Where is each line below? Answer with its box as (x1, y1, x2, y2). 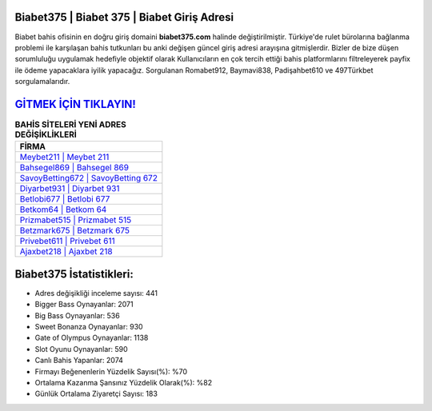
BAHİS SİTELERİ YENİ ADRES (14, 119, 127, 130)
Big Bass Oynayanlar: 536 (34, 310, 120, 320)
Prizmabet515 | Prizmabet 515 (19, 214, 132, 225)
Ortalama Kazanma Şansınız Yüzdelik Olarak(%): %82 (34, 378, 212, 387)
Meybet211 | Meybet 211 (19, 152, 110, 163)
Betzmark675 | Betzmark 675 (19, 225, 130, 236)
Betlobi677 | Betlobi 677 (19, 194, 110, 205)
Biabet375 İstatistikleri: (14, 267, 134, 281)
